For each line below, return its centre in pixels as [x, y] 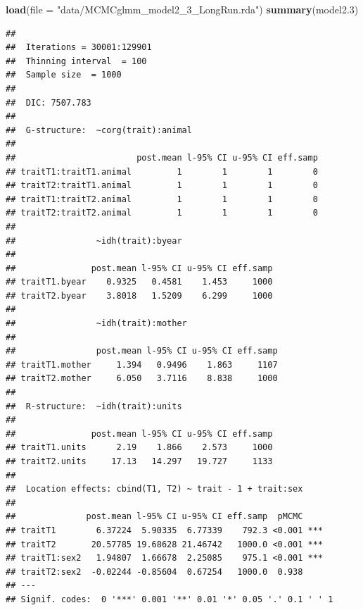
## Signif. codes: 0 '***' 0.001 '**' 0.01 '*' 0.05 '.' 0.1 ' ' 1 [170, 599]
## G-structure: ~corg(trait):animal [99, 130]
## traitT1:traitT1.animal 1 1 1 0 [162, 172]
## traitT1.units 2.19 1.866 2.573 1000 [139, 448]
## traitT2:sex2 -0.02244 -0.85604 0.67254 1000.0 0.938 [154, 572]
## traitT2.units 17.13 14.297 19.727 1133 [139, 461]
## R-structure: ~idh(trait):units [94, 406]
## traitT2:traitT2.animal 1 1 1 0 [162, 213]
